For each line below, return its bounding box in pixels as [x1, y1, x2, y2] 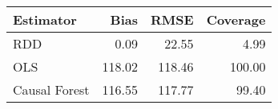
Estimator [13, 10, 77, 29]
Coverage [206, 10, 266, 29]
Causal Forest [13, 80, 90, 99]
